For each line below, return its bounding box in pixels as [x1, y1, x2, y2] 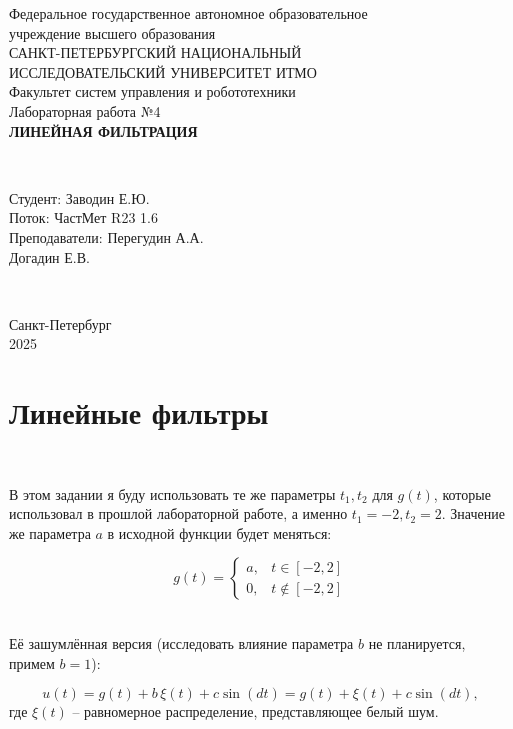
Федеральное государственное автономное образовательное [9, 3, 368, 23]
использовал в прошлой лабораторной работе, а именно [9, 503, 348, 524]
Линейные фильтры [9, 392, 269, 433]
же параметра [9, 522, 91, 543]
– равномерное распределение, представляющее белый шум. [72, 701, 439, 722]
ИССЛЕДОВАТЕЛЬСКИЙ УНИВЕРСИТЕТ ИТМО [9, 61, 317, 82]
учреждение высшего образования [9, 22, 216, 43]
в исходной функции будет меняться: [107, 522, 332, 543]
